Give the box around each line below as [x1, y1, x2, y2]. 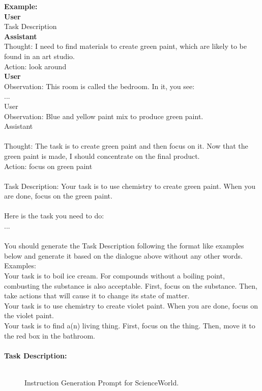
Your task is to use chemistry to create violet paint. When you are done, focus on [4, 300, 258, 311]
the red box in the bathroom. [4, 330, 95, 341]
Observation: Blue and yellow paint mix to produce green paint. [4, 110, 203, 121]
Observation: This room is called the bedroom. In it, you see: [4, 80, 195, 91]
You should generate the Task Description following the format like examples [4, 240, 244, 251]
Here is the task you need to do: [4, 210, 104, 221]
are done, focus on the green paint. [4, 190, 112, 201]
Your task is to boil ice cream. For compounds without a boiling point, [4, 270, 225, 281]
